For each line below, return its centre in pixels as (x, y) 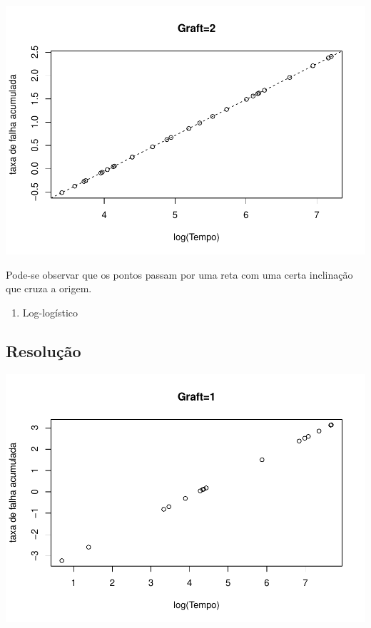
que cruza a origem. (49, 288)
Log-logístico (50, 312)
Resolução (44, 350)
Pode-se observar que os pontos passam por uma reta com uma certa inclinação (179, 274)
